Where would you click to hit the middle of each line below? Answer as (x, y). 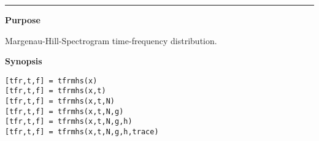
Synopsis (24, 61)
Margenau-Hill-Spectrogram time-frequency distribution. (111, 40)
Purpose (23, 20)
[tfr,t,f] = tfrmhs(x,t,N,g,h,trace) (82, 132)
